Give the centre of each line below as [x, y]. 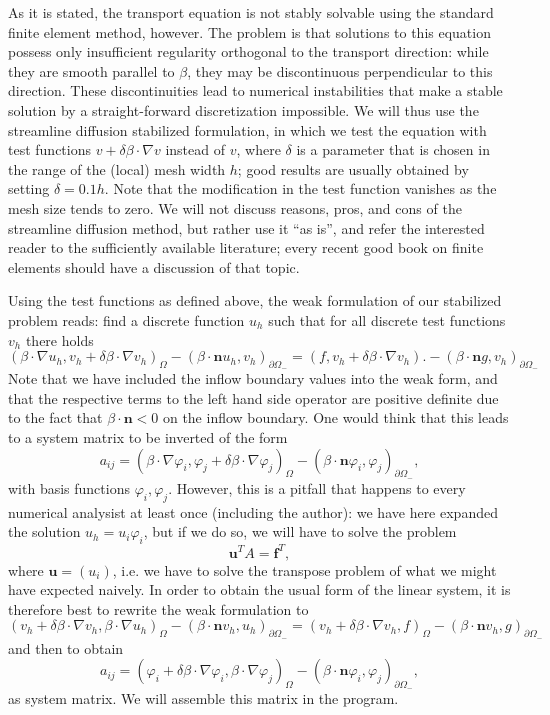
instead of [195, 149]
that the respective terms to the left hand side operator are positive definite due [253, 397]
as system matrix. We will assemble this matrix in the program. [203, 698]
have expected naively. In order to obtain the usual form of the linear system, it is [259, 589]
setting [29, 188]
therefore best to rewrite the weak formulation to [158, 608]
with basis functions [69, 487]
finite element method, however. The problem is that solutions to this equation [249, 31]
